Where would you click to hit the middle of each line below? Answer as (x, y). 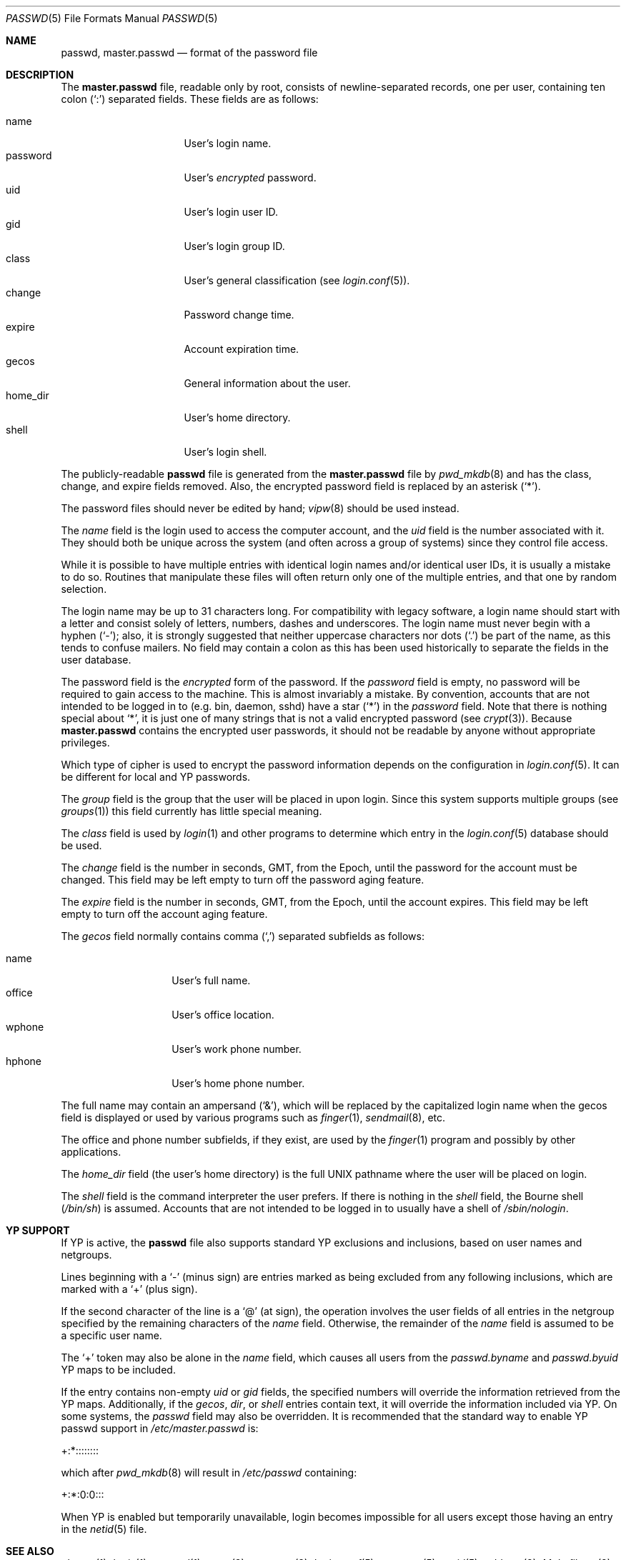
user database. (96, 660)
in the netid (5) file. (104, 1529)
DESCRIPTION (40, 75)
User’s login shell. (225, 452)
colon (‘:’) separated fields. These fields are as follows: (190, 99)
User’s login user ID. (231, 212)
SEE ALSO (30, 1551)
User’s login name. (228, 143)
